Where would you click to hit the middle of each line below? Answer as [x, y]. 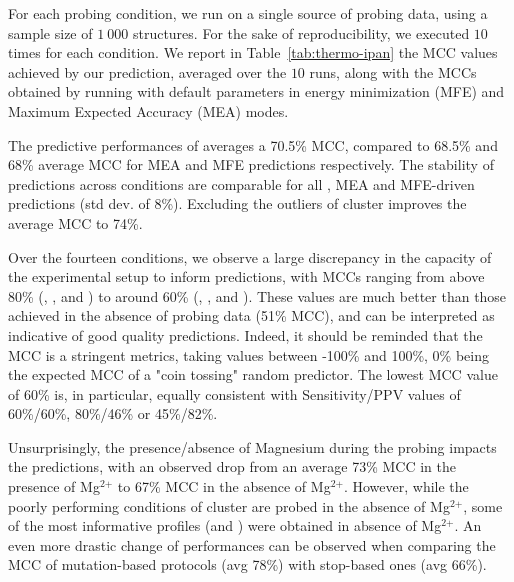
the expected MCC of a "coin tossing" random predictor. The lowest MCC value [253, 374]
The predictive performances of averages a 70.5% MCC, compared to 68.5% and [253, 144]
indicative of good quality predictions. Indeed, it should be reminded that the [245, 334]
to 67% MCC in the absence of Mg [224, 486]
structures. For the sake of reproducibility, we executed [301, 32]
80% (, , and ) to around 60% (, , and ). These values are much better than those [257, 295]
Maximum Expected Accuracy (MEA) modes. [148, 110]
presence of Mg [54, 486]
